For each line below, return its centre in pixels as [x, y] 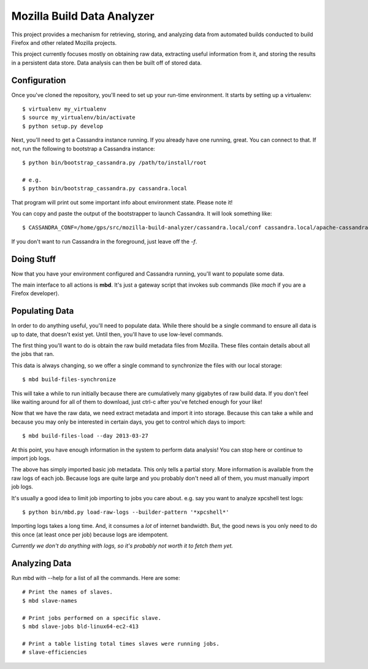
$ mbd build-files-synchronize [69, 380]
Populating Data [43, 311]
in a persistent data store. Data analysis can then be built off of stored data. [107, 63]
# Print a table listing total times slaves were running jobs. [121, 644]
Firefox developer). [35, 293]
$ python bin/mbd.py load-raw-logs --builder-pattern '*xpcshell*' [126, 512]
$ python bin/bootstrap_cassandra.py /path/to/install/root [114, 162]
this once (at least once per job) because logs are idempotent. [90, 535]
